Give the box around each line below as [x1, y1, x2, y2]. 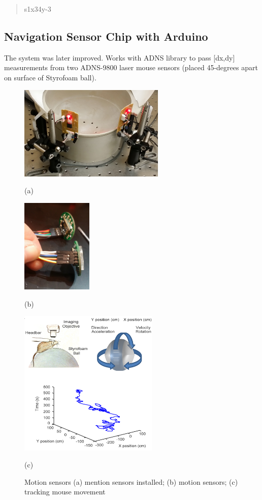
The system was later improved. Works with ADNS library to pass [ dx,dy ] [4, 52, 235, 63]
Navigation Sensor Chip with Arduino [4, 28, 208, 44]
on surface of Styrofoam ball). [4, 72, 96, 82]
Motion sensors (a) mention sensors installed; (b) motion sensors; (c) [24, 476, 238, 487]
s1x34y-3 [24, 4, 51, 14]
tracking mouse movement [24, 486, 106, 497]
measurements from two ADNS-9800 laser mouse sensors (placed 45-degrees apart [4, 62, 258, 73]
